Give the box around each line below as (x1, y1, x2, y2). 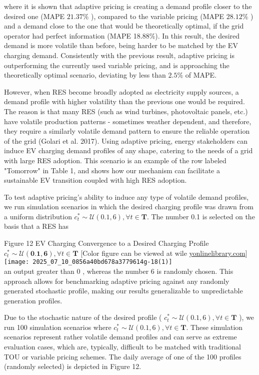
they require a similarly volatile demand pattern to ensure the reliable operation (4, 126, 250, 136)
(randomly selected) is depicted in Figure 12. (4, 361, 141, 371)
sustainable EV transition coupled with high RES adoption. (4, 175, 187, 185)
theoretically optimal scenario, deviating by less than (4, 70, 166, 80)
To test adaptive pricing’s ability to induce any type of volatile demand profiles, (4, 191, 249, 202)
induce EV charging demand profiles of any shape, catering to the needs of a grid (4, 145, 253, 156)
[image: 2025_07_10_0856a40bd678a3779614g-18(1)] (4, 258, 172, 266)
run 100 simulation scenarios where (4, 321, 111, 332)
